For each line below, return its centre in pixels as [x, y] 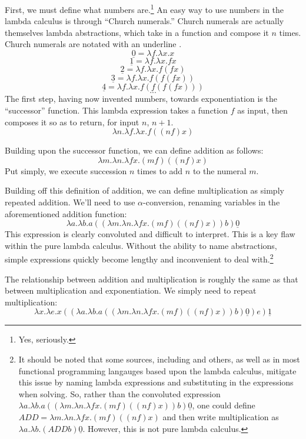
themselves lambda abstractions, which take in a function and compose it [137, 32]
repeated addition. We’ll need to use [70, 202]
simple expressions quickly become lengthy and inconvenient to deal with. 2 [139, 258]
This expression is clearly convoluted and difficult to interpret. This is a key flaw [150, 234]
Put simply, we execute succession [66, 170]
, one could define [224, 405]
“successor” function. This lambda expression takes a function [116, 110]
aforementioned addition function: [66, 213]
